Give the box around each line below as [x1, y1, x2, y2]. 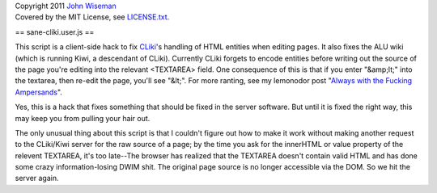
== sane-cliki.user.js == [15, 27, 95, 36]
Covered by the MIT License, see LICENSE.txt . [15, 12, 170, 22]
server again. [15, 174, 60, 183]
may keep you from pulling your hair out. [15, 113, 151, 123]
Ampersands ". [15, 87, 62, 97]
